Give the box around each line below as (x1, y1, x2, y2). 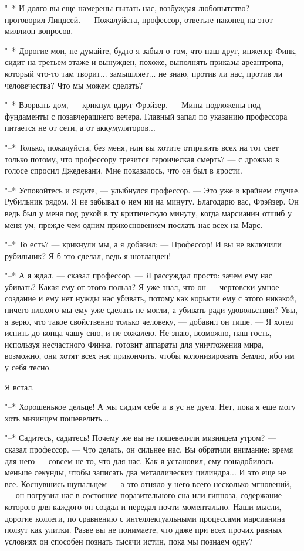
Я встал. (5, 380, 35, 393)
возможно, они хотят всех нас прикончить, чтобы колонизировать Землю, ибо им (5, 349, 295, 362)
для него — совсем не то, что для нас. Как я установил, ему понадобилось (5, 454, 273, 467)
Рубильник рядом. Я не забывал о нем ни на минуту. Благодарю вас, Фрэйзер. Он (5, 195, 299, 208)
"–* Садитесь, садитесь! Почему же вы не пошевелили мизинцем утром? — (5, 431, 276, 444)
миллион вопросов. (5, 25, 73, 37)
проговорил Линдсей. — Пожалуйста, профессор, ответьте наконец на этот (5, 13, 273, 25)
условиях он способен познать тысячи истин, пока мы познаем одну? (5, 535, 253, 547)
